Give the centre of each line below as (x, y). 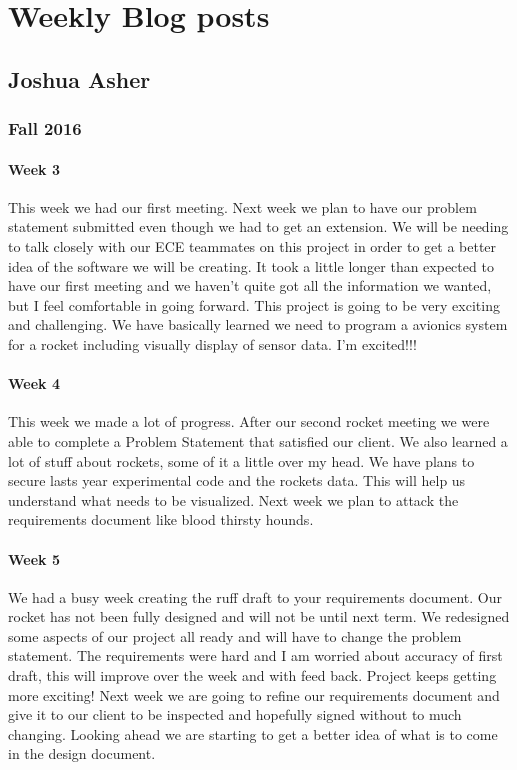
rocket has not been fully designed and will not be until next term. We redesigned (259, 616)
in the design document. (82, 753)
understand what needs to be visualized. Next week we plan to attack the (233, 499)
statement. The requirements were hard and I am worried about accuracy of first (255, 655)
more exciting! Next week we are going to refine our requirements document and (254, 694)
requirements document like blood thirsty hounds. (161, 519)
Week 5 (34, 558)
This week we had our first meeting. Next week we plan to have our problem (242, 206)
